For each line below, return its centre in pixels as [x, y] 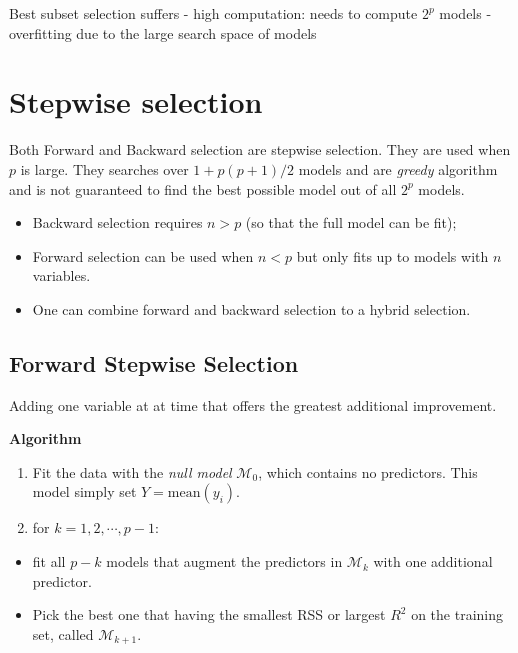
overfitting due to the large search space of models [163, 32]
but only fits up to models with [392, 255]
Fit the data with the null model [132, 471]
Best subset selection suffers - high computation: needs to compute [213, 13]
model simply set [84, 491]
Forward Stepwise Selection [154, 362]
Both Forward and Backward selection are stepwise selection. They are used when [260, 149]
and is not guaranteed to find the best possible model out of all [203, 188]
